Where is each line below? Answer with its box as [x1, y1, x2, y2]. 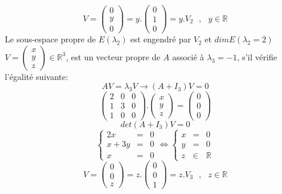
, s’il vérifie [237, 50, 277, 63]
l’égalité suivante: [5, 70, 68, 82]
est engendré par [130, 33, 191, 45]
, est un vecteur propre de [66, 50, 161, 63]
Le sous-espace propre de [5, 33, 96, 45]
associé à [172, 50, 204, 63]
